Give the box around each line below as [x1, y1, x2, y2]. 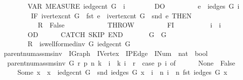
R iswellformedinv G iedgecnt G [27, 39, 130, 49]
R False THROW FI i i [37, 20, 221, 30]
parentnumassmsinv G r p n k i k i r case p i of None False [7, 57, 235, 67]
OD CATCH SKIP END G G [27, 29, 167, 39]
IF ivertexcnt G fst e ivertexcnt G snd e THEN [31, 10, 192, 20]
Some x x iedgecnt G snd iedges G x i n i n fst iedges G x [17, 67, 227, 77]
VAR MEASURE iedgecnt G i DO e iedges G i [27, 1, 240, 11]
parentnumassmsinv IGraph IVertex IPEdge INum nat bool [3, 48, 208, 58]
